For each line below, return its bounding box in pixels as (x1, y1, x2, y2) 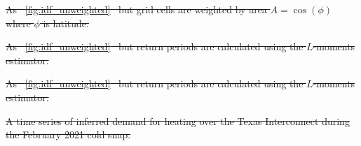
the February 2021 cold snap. (6, 127, 131, 142)
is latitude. (43, 15, 89, 30)
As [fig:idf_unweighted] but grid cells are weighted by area (6, 2, 267, 16)
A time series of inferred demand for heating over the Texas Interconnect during (6, 113, 350, 128)
